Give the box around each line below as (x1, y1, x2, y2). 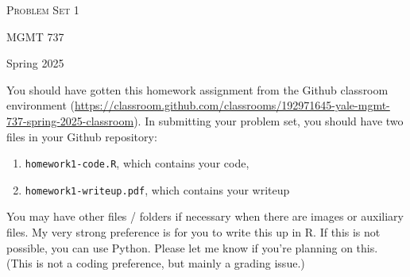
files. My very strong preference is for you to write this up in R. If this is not (6, 224, 381, 240)
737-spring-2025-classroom (6, 112, 134, 129)
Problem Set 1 (6, 2, 79, 17)
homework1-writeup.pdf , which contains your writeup (25, 181, 290, 198)
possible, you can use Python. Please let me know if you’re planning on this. (6, 239, 378, 256)
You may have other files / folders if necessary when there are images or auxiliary (6, 208, 404, 225)
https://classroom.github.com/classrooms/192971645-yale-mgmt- (75, 97, 390, 113)
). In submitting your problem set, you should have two (133, 112, 404, 129)
